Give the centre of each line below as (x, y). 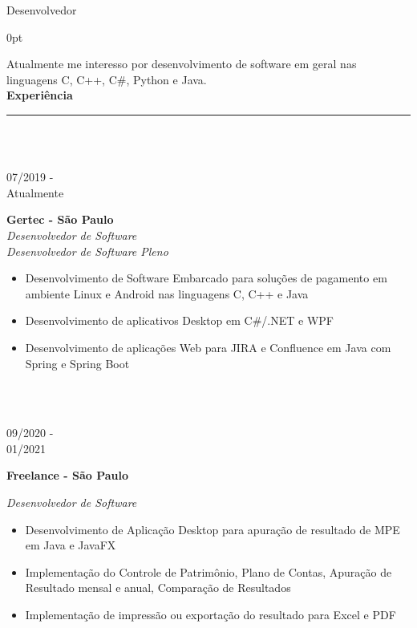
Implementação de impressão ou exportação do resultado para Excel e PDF (211, 615)
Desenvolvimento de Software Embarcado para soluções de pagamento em (206, 278)
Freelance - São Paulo (68, 475)
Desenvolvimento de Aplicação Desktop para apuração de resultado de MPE (213, 529)
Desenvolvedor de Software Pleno (87, 251)
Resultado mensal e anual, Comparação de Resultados (158, 587)
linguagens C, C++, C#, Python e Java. (107, 79)
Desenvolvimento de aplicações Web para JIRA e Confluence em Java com (208, 347)
